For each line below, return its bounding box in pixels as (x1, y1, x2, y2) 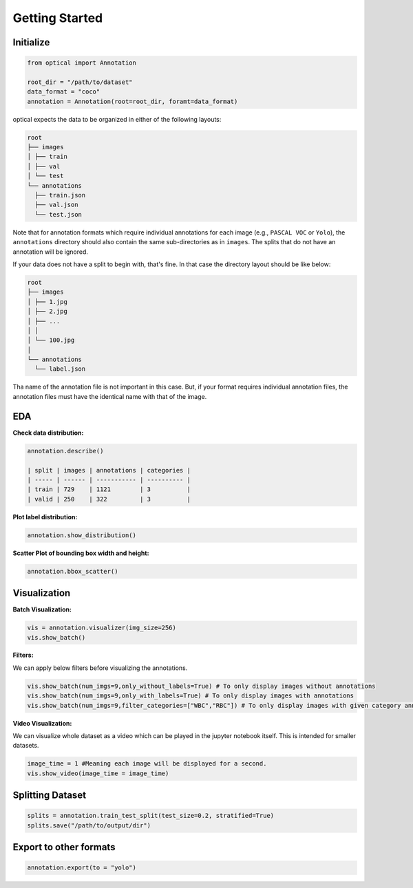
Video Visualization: (12, 719, 72, 727)
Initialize (12, 36, 50, 48)
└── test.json (34, 210, 83, 218)
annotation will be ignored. (12, 248, 89, 256)
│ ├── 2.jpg (27, 307, 68, 316)
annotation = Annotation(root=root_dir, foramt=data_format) (27, 97, 238, 105)
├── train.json (34, 191, 86, 199)
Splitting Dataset (12, 790, 86, 801)
